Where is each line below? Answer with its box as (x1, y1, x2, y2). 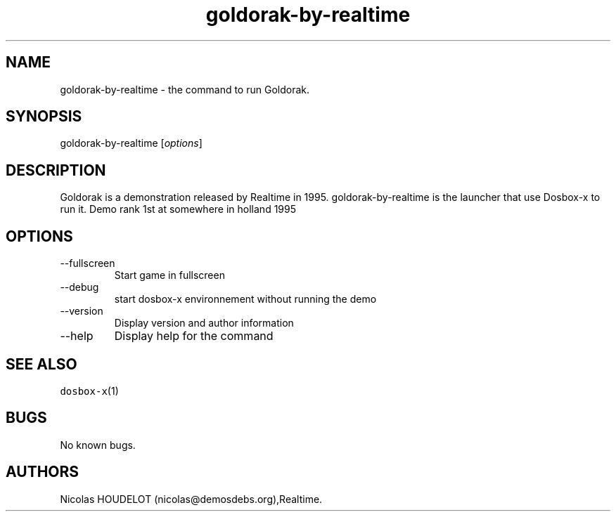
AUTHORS (6, 463, 79, 481)
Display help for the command (114, 329, 274, 343)
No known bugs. (60, 438, 136, 451)
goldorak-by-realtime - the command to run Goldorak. (60, 83, 310, 96)
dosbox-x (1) (60, 384, 119, 397)
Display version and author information (114, 317, 294, 329)
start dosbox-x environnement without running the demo (114, 293, 377, 306)
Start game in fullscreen (114, 269, 225, 282)
